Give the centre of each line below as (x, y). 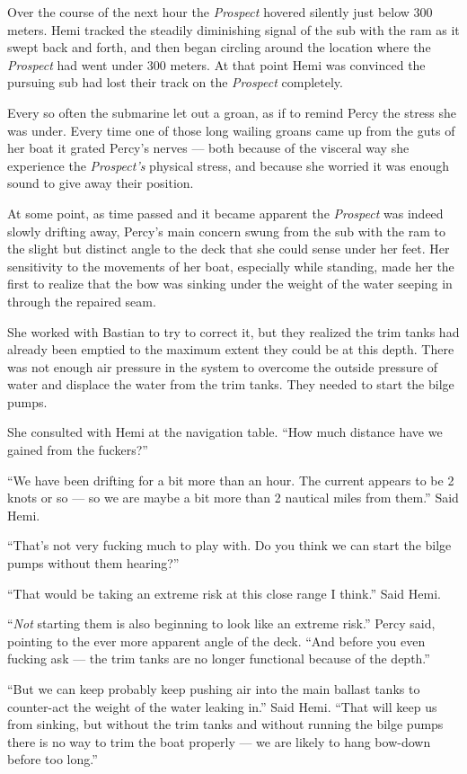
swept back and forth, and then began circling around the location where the (219, 47)
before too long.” (53, 759)
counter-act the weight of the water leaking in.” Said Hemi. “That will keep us (222, 706)
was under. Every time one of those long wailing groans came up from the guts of (231, 130)
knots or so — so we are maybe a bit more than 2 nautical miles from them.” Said (233, 498)
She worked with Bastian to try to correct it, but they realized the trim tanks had (233, 331)
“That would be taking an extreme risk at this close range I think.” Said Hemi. (224, 593)
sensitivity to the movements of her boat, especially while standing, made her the (231, 266)
